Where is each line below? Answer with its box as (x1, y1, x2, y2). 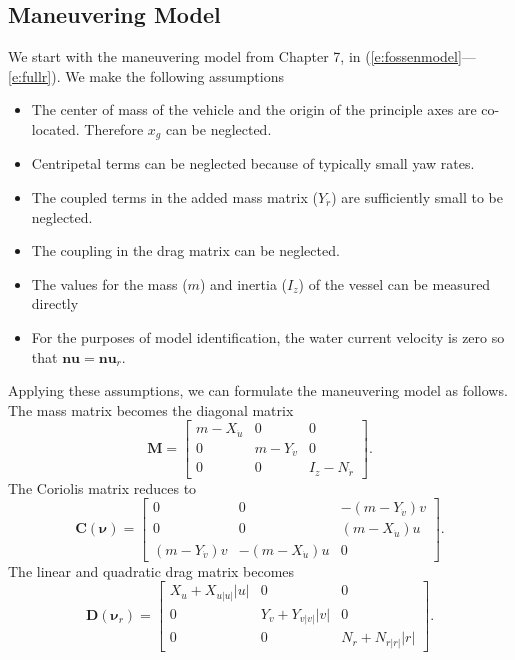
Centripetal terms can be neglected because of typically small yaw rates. (31, 153, 475, 174)
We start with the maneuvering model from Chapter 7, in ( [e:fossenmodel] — (8, 46, 476, 67)
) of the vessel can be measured (298, 273, 491, 294)
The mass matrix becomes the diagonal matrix (8, 399, 294, 420)
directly (31, 293, 79, 314)
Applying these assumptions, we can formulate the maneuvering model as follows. (8, 380, 508, 401)
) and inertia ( (199, 273, 288, 294)
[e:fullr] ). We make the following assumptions (8, 65, 285, 86)
